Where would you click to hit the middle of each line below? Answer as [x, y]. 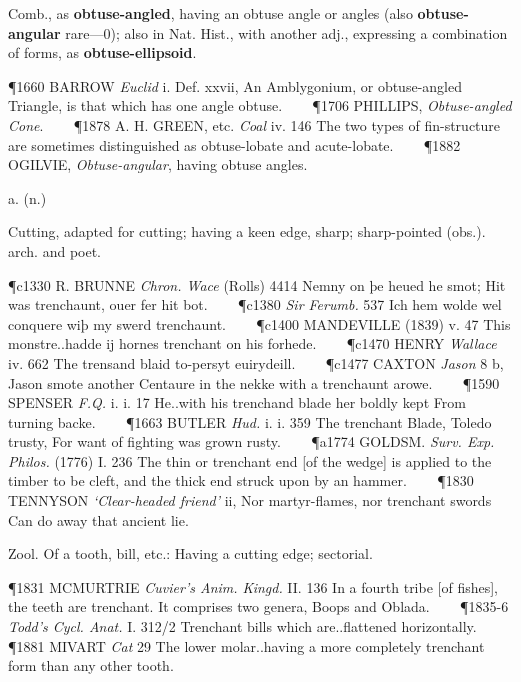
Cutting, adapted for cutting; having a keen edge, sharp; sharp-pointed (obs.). [247, 231]
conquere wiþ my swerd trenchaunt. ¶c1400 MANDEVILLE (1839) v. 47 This [259, 323]
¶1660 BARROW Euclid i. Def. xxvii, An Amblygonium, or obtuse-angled [235, 85]
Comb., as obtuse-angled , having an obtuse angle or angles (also [210, 13]
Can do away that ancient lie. [98, 519]
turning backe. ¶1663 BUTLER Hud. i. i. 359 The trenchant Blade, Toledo [250, 421]
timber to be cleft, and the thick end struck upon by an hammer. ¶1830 [241, 480]
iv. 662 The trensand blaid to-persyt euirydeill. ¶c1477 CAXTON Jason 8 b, [256, 362]
